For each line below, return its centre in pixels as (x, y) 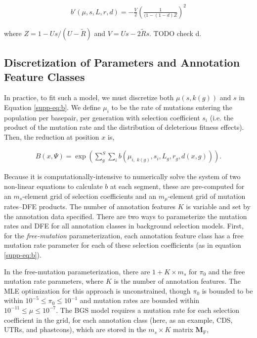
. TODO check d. (175, 33)
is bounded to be (227, 290)
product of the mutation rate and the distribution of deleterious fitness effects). (124, 127)
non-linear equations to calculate (53, 186)
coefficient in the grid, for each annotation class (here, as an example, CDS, (118, 319)
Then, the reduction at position (52, 136)
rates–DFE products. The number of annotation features (90, 206)
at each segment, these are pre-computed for (177, 186)
